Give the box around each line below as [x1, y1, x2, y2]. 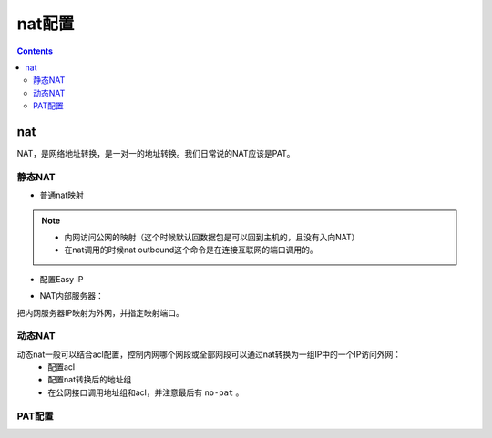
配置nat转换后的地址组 [47, 374, 132, 385]
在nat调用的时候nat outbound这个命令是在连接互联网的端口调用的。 [64, 244, 318, 255]
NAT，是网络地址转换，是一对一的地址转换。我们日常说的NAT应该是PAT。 [16, 148, 295, 159]
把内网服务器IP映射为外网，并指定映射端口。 [16, 307, 184, 318]
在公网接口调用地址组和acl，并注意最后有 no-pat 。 [47, 387, 244, 398]
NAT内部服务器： [39, 290, 105, 301]
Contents [16, 46, 54, 56]
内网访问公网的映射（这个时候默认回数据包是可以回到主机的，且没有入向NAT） [64, 231, 360, 242]
